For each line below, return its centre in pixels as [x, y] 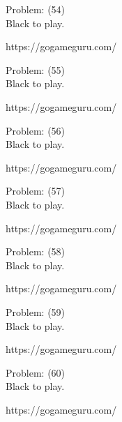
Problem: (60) [36, 372]
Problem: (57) [36, 191]
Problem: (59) [36, 311]
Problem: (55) [36, 69]
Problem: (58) [36, 251]
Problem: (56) [36, 130]
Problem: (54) [36, 9]
